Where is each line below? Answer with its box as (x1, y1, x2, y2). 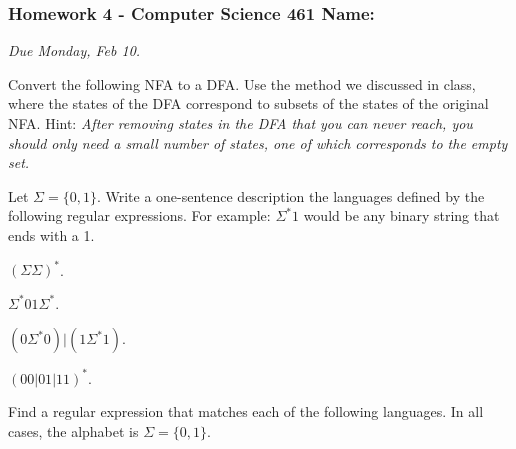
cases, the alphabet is (8, 420, 139, 441)
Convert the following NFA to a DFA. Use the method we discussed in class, (8, 73, 476, 94)
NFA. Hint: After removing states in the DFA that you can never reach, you (8, 113, 473, 133)
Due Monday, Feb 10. (8, 40, 141, 61)
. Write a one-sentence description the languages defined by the (96, 185, 485, 206)
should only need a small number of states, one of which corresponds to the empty (8, 132, 508, 153)
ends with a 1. (8, 224, 95, 245)
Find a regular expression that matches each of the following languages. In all (8, 401, 484, 422)
